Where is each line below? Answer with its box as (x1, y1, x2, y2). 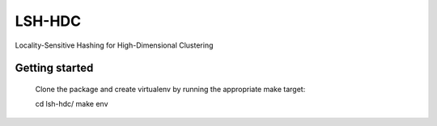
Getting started (15, 61, 94, 75)
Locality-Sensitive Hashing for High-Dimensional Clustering (15, 40, 214, 50)
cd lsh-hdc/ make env (35, 99, 108, 109)
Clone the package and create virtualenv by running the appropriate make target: (35, 84, 306, 94)
